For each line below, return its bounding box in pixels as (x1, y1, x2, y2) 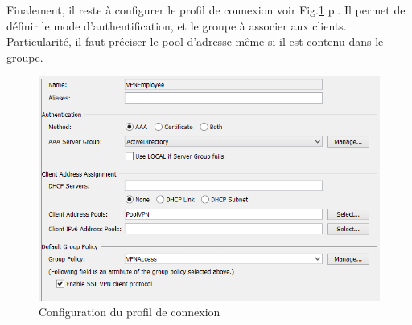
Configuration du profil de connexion (39, 303, 220, 320)
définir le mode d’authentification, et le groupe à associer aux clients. (6, 17, 347, 34)
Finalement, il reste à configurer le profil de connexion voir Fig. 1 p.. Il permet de (6, 2, 406, 18)
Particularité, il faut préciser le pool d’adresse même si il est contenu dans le (6, 33, 384, 50)
